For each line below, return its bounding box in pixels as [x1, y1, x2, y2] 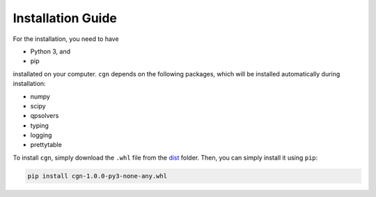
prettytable [30, 141, 62, 149]
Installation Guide [13, 10, 118, 26]
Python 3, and [30, 47, 71, 55]
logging [30, 131, 52, 139]
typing [30, 121, 49, 130]
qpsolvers [30, 112, 59, 120]
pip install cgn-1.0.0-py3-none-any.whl [27, 172, 167, 180]
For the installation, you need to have [13, 35, 119, 43]
